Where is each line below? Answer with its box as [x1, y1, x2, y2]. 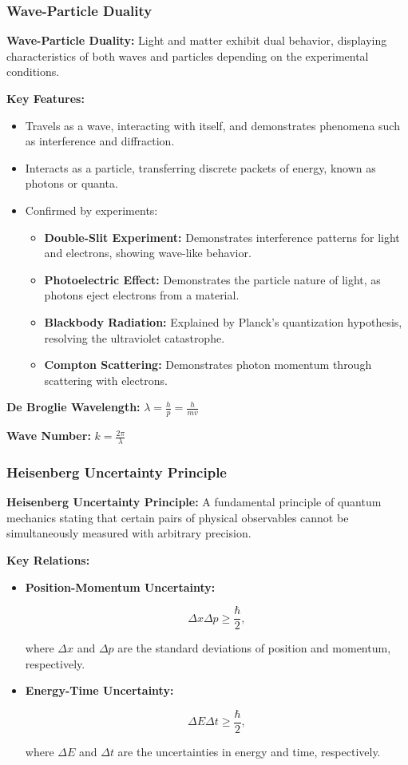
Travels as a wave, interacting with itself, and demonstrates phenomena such [25, 117, 400, 133]
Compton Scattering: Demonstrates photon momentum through [44, 356, 372, 373]
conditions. [6, 63, 60, 80]
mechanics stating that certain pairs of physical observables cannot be [6, 509, 349, 525]
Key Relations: [6, 551, 90, 568]
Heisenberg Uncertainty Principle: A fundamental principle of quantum [6, 493, 382, 510]
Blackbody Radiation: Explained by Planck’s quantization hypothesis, [44, 313, 402, 330]
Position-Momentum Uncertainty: [25, 578, 216, 595]
